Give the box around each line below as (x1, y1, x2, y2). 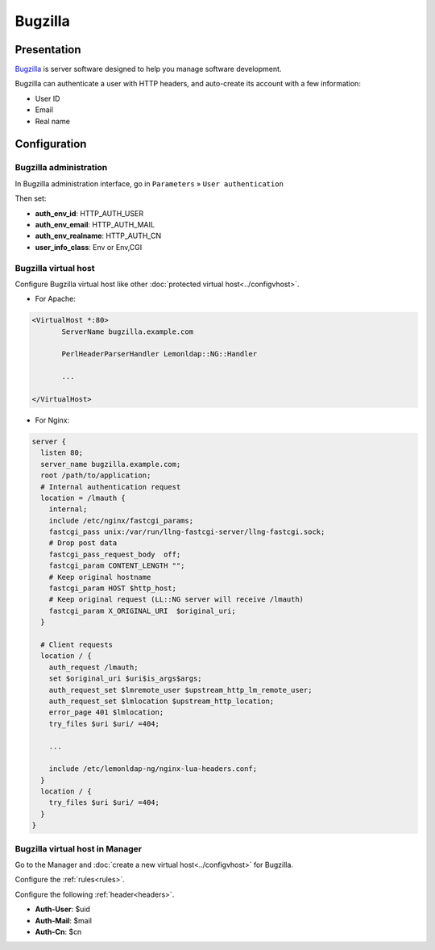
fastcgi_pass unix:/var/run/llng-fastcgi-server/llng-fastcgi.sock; (48, 527, 325, 536)
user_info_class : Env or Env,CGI (35, 242, 143, 252)
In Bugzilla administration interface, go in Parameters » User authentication (14, 178, 284, 189)
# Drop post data (48, 539, 118, 548)
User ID (35, 94, 60, 103)
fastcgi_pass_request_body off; (48, 549, 181, 559)
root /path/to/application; (40, 471, 151, 480)
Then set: (14, 194, 47, 203)
